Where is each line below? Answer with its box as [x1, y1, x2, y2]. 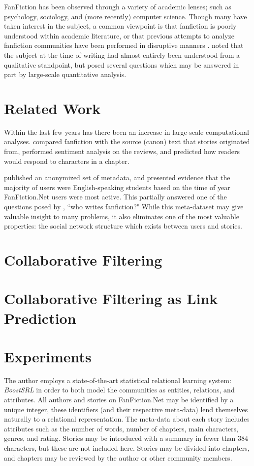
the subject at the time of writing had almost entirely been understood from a [4, 49, 240, 60]
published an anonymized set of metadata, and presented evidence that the [4, 172, 230, 183]
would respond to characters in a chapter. [4, 155, 129, 166]
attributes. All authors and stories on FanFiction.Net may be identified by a [4, 394, 234, 405]
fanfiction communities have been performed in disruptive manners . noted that [4, 40, 244, 50]
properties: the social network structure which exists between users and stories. [4, 221, 242, 231]
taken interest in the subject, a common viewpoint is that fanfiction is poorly [4, 21, 237, 31]
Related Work [4, 98, 101, 118]
